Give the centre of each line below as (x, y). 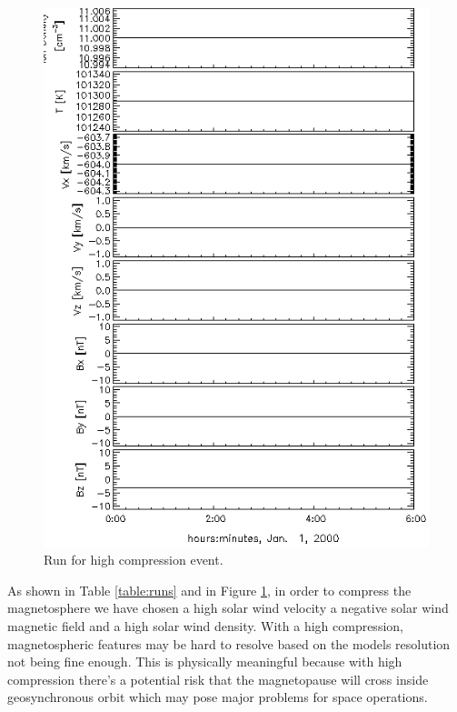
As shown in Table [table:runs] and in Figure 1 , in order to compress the (209, 590)
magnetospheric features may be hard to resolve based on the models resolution (229, 643)
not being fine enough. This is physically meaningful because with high (205, 662)
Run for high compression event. (134, 560)
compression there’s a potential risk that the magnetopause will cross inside (218, 679)
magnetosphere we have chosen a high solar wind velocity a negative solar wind (228, 608)
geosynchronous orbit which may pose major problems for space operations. (218, 697)
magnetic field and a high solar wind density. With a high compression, (205, 625)
